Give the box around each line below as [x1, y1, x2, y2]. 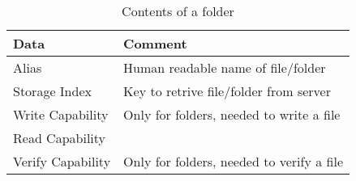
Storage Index [13, 82, 92, 100]
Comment [123, 34, 187, 53]
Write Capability [13, 105, 109, 124]
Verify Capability [13, 152, 111, 170]
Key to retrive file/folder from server [123, 82, 331, 100]
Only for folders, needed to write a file [123, 105, 341, 124]
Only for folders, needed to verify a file [123, 152, 344, 170]
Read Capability [13, 128, 106, 147]
